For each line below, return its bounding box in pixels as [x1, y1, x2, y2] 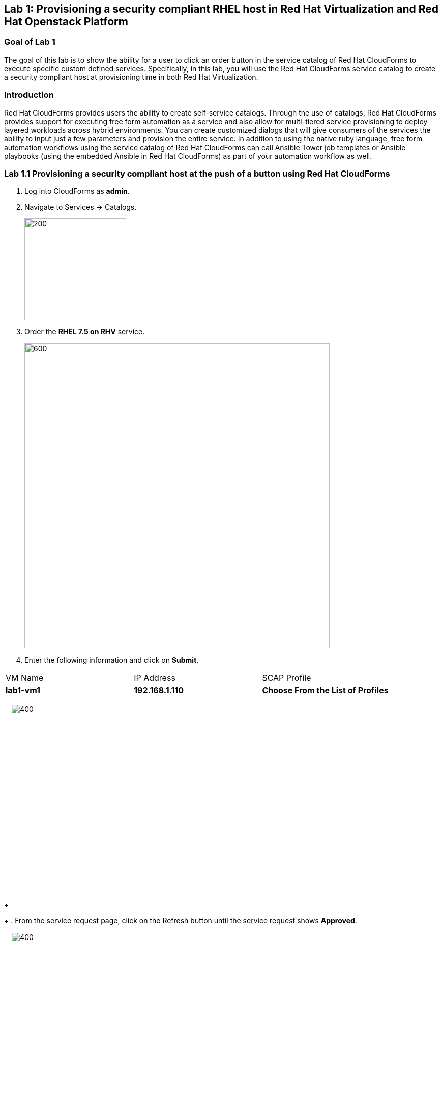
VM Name [6, 673, 44, 684]
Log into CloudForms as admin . [24, 187, 130, 196]
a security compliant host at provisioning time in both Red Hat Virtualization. [4, 72, 258, 81]
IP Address [134, 673, 175, 684]
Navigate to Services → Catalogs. [24, 203, 137, 212]
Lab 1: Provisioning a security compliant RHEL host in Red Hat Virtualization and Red [4, 3, 439, 15]
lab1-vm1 [6, 685, 41, 696]
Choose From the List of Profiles [262, 685, 389, 696]
